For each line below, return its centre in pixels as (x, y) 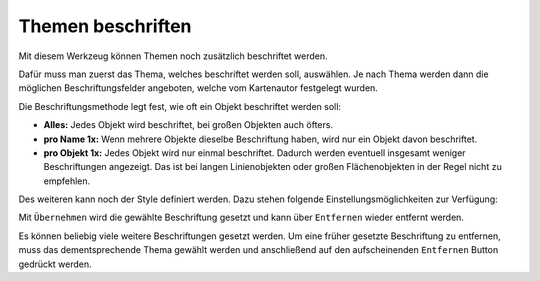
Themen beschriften (105, 26)
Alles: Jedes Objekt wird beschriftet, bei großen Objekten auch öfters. (188, 125)
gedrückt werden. (55, 264)
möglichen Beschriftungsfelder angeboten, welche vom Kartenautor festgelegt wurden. (198, 88)
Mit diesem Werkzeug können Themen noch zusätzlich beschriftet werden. (173, 56)
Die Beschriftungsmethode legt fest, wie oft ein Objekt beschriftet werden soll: (180, 106)
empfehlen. (67, 181)
